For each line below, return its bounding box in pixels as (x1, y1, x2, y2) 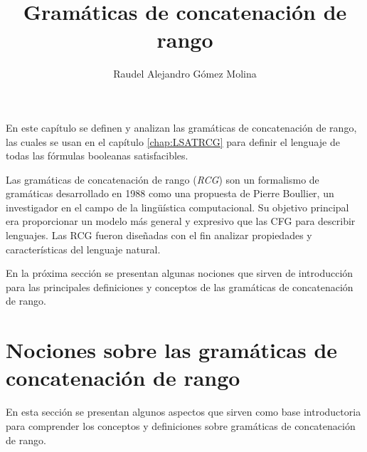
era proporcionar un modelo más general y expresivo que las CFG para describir (6, 214, 356, 228)
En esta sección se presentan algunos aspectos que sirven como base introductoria (6, 404, 361, 419)
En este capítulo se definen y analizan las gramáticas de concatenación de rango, (6, 120, 357, 135)
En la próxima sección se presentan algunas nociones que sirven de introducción (6, 266, 353, 280)
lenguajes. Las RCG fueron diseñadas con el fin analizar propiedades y (6, 228, 312, 243)
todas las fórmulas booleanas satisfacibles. (6, 148, 188, 163)
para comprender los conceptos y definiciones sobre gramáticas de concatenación (6, 418, 356, 433)
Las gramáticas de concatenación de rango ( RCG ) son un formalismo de (6, 172, 319, 186)
